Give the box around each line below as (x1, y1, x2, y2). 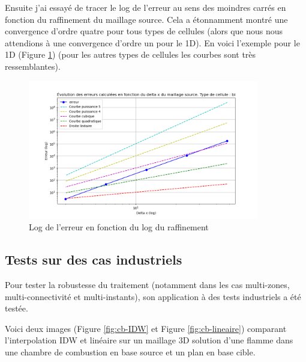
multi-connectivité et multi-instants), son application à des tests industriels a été (5, 290, 301, 302)
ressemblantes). (5, 60, 61, 72)
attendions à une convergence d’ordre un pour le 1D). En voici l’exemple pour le (5, 36, 300, 49)
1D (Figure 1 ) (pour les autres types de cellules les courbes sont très (5, 48, 256, 61)
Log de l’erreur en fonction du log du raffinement (29, 221, 209, 233)
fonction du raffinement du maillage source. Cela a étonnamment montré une (5, 13, 288, 25)
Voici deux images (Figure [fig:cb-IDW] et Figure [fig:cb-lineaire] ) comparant (5, 322, 287, 334)
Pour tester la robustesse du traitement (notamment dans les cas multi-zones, (5, 278, 290, 290)
